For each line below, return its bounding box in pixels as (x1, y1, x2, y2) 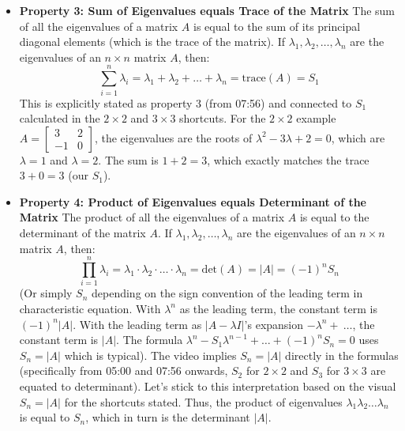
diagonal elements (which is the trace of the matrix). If (19, 33, 286, 50)
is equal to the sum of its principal (193, 17, 361, 34)
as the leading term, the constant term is (179, 300, 377, 316)
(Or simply (19, 285, 73, 301)
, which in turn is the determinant (85, 409, 250, 425)
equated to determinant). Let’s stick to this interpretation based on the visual (19, 377, 396, 394)
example (296, 110, 336, 127)
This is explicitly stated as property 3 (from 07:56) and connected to (19, 94, 352, 111)
